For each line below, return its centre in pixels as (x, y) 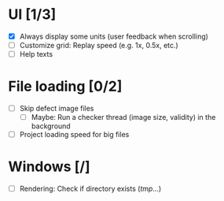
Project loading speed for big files (74, 135)
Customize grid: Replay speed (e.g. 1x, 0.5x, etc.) (99, 45)
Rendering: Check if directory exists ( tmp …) (90, 189)
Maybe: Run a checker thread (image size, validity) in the (123, 117)
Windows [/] (49, 167)
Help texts (36, 54)
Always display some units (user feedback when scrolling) (114, 36)
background (51, 126)
